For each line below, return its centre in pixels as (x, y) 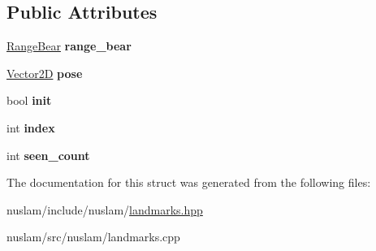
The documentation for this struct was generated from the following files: (189, 182)
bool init (29, 100)
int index (31, 127)
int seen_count (48, 155)
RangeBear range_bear (69, 46)
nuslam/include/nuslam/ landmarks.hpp (105, 209)
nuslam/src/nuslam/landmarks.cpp (93, 237)
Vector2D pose (45, 73)
